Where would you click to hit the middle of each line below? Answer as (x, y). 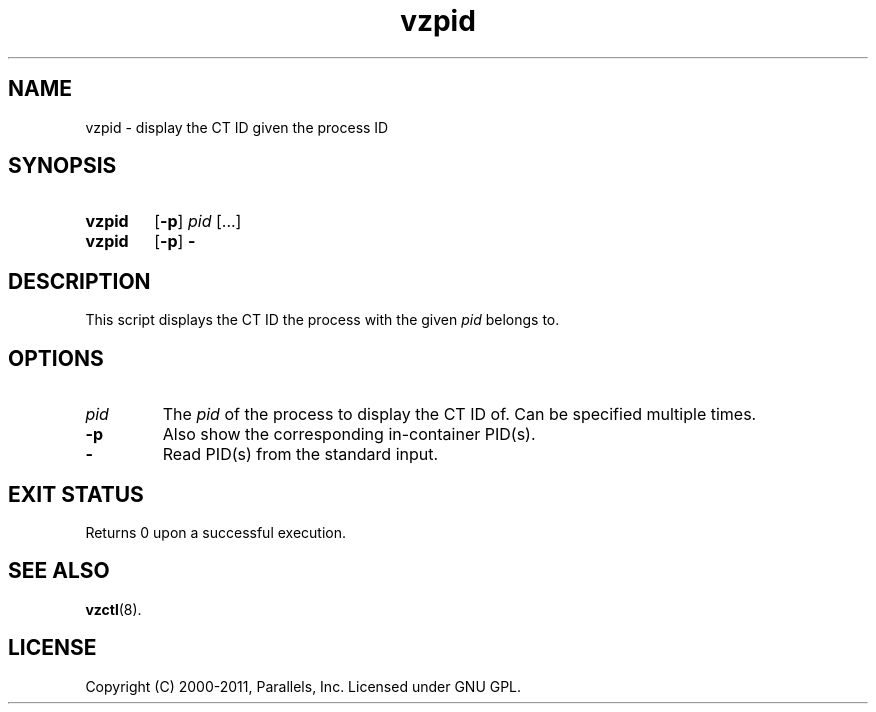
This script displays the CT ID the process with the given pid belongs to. (322, 320)
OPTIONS (56, 358)
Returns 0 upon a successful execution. (216, 532)
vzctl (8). (113, 609)
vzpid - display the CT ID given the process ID (237, 127)
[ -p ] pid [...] (198, 221)
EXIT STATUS (76, 494)
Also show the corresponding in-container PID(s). (349, 434)
